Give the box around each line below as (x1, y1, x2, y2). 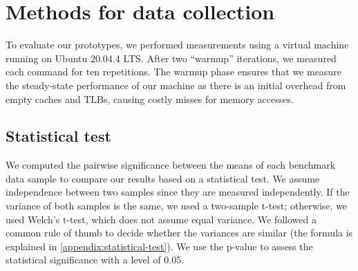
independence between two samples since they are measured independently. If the (6, 185, 350, 199)
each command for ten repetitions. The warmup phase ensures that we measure (6, 64, 341, 79)
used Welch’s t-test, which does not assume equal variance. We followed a (6, 212, 317, 226)
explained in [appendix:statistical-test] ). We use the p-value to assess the (6, 239, 313, 253)
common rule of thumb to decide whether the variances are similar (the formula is (6, 225, 353, 240)
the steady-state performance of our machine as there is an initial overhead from (6, 77, 346, 92)
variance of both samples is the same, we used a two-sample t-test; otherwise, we (6, 198, 348, 213)
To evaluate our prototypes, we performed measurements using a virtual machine (6, 37, 349, 52)
